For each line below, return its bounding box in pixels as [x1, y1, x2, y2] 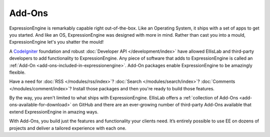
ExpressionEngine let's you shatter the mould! [9, 39, 104, 45]
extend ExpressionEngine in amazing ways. [9, 108, 98, 115]
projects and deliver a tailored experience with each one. [9, 125, 127, 131]
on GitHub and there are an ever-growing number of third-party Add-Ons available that [72, 102, 252, 108]
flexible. [9, 69, 26, 75]
